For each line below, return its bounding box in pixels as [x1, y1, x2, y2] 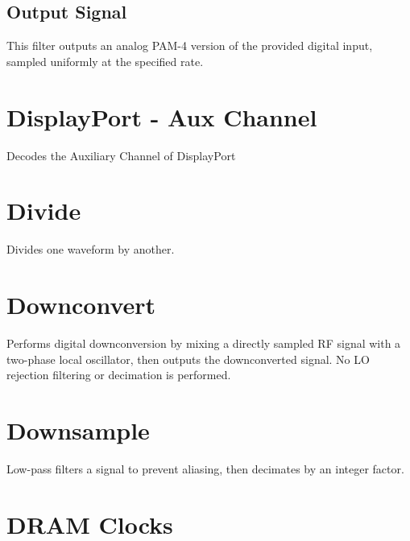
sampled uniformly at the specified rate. [6, 52, 204, 69]
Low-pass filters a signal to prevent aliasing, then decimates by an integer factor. [6, 460, 404, 477]
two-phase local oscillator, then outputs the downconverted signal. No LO [6, 350, 370, 367]
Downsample [6, 413, 150, 446]
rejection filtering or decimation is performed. [6, 366, 231, 383]
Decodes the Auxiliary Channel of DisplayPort [6, 147, 236, 163]
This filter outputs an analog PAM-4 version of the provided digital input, [6, 37, 373, 54]
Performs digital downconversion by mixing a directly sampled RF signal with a [6, 334, 401, 351]
